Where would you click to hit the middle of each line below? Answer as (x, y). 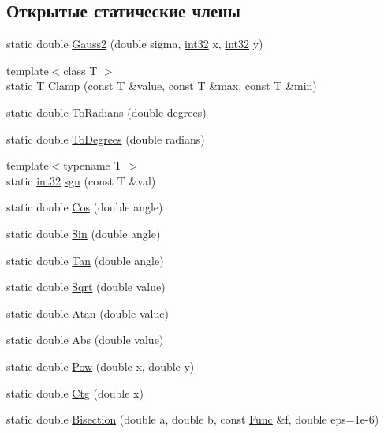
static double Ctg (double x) (75, 392)
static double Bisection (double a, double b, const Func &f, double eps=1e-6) (193, 419)
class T (80, 70)
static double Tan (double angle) (85, 260)
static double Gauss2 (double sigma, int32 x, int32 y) (135, 44)
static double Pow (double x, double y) (101, 366)
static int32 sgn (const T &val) (81, 180)
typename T (93, 165)
